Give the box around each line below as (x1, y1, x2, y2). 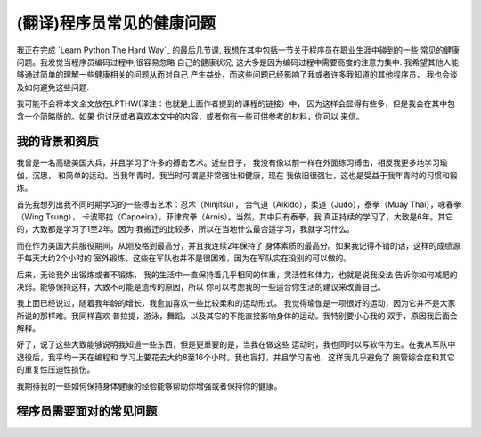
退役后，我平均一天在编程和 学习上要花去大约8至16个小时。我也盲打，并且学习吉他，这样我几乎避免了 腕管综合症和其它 (16, 351, 455, 362)
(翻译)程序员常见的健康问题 (16, 13, 216, 33)
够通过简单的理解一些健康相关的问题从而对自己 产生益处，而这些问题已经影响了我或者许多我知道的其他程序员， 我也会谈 (16, 70, 458, 80)
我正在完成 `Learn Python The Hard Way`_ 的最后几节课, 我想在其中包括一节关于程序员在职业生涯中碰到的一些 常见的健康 (16, 45, 461, 55)
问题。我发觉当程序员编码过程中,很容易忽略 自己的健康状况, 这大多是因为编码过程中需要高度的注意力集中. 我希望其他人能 (16, 56, 459, 67)
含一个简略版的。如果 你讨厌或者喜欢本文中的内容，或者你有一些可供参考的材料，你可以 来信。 (16, 111, 364, 121)
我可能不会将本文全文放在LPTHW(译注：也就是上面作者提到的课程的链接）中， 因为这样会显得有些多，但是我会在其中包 (16, 98, 456, 109)
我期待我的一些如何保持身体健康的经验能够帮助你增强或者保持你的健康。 (16, 380, 282, 392)
